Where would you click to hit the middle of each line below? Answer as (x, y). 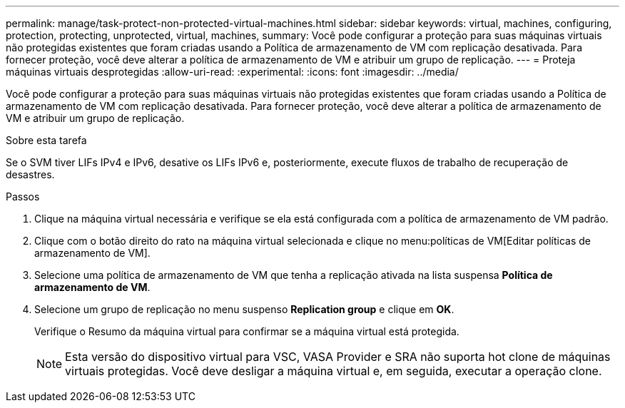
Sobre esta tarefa (46, 140)
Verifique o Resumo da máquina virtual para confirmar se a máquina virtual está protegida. (247, 331)
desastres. (30, 174)
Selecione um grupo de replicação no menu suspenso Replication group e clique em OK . (244, 309)
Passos (23, 197)
